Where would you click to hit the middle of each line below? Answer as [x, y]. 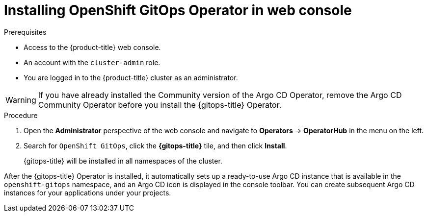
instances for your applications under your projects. [88, 192]
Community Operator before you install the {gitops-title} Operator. [160, 105]
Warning [21, 100]
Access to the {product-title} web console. [92, 47]
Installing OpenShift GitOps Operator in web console [178, 10]
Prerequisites [25, 32]
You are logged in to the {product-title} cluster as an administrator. [131, 77]
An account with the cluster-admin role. [92, 62]
